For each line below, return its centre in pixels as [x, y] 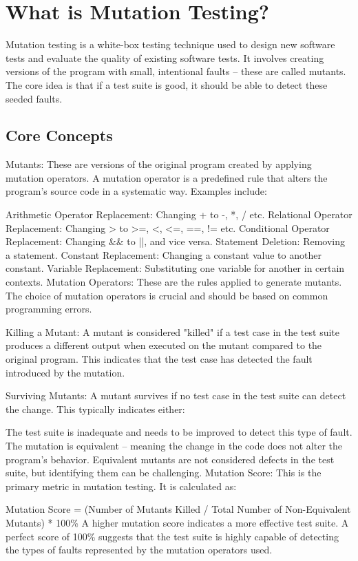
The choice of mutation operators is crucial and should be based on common [167, 295]
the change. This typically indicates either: [95, 409]
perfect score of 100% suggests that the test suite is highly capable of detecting [172, 536]
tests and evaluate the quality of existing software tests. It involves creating [165, 57]
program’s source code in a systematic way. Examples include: [136, 191]
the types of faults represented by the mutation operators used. [139, 550]
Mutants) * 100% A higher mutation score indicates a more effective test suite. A [177, 522]
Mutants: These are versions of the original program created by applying [159, 164]
